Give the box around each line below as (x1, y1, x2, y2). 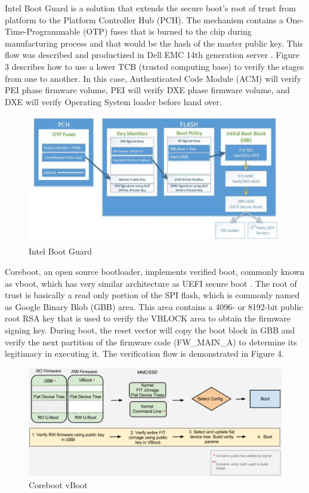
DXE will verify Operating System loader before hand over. (5, 95, 222, 108)
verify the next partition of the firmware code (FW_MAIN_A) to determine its (5, 335, 297, 348)
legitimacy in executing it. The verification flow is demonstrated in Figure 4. (5, 347, 284, 360)
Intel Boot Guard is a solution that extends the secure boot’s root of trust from (5, 2, 296, 14)
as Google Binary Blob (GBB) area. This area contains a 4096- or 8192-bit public (5, 300, 303, 313)
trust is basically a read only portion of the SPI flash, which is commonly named (5, 289, 300, 301)
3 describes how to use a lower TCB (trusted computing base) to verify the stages (5, 60, 304, 72)
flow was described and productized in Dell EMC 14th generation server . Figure (5, 48, 299, 61)
